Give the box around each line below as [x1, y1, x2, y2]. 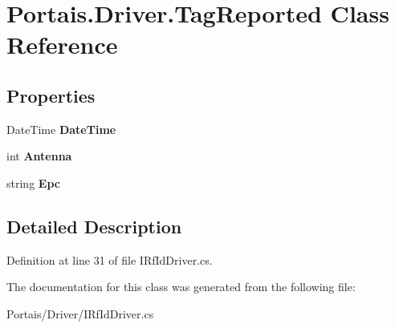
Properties [6, 83, 96, 107]
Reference [6, 28, 118, 61]
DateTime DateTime [6, 120, 116, 137]
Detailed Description [6, 213, 182, 238]
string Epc [6, 174, 60, 191]
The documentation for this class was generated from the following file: [6, 278, 356, 295]
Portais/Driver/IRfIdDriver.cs [6, 305, 154, 322]
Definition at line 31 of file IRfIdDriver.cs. [6, 251, 213, 268]
